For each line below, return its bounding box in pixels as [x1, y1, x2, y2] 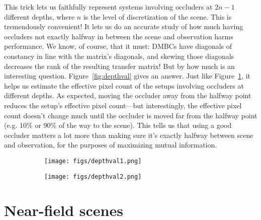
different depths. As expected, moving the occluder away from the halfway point [4, 90, 251, 101]
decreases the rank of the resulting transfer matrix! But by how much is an [4, 60, 235, 71]
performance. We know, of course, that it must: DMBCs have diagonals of [4, 41, 232, 51]
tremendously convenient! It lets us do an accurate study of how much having [4, 21, 243, 32]
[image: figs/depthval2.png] [44, 173, 142, 180]
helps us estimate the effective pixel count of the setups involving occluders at [4, 80, 244, 91]
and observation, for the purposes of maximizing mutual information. [4, 139, 217, 150]
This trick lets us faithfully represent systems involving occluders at [4, 2, 213, 12]
